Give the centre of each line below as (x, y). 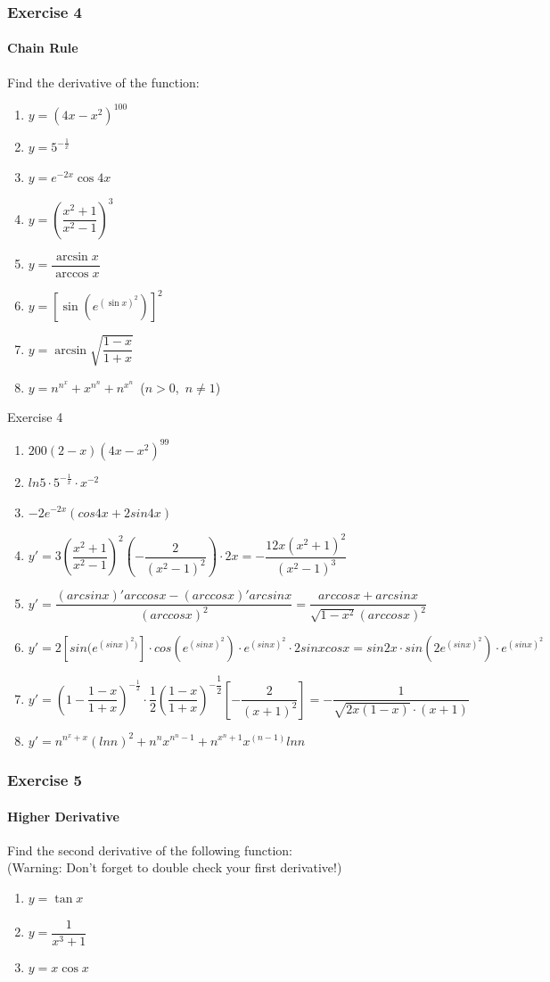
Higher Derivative (63, 816)
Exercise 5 (45, 780)
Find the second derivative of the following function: (150, 850)
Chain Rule (43, 48)
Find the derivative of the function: (103, 82)
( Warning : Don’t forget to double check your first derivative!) (175, 867)
